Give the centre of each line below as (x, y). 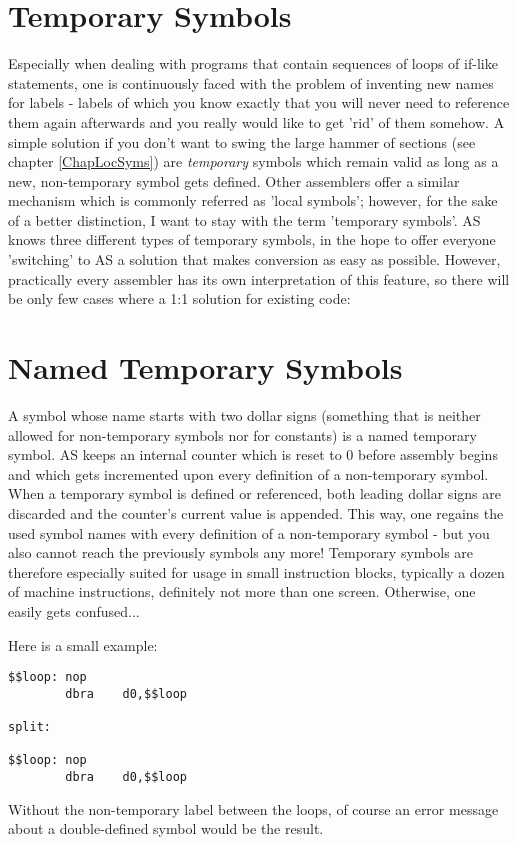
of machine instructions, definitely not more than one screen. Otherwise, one (242, 591)
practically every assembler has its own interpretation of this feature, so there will (259, 278)
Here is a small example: (83, 644)
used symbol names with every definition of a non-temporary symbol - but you (249, 532)
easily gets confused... (74, 610)
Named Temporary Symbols (205, 367)
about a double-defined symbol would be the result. (166, 828)
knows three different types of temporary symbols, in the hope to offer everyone (252, 239)
